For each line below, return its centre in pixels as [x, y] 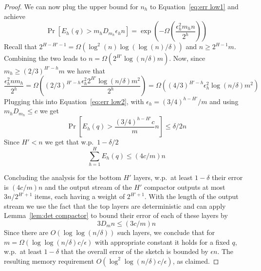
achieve [15, 16]
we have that [86, 70]
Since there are [26, 232]
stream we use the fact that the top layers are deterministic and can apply [115, 206]
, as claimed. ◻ [196, 261]
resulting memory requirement [49, 261]
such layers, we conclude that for [166, 232]
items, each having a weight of [80, 196]
